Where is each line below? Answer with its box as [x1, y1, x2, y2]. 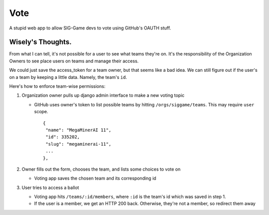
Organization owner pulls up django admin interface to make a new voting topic [21, 92, 185, 98]
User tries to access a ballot [21, 185, 79, 191]
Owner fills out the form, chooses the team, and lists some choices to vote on [21, 166, 181, 172]
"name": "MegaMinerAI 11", [45, 127, 112, 133]
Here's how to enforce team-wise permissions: [9, 83, 106, 89]
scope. [34, 109, 48, 115]
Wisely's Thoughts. [9, 38, 72, 46]
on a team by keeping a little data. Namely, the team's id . [9, 74, 127, 80]
